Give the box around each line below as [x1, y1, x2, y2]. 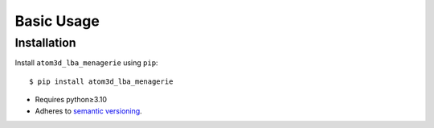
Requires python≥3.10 [35, 95, 108, 105]
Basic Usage [14, 12, 100, 30]
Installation [14, 35, 76, 50]
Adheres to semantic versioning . [35, 105, 142, 116]
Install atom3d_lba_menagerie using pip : [14, 58, 158, 68]
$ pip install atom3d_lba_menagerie [29, 76, 174, 86]
